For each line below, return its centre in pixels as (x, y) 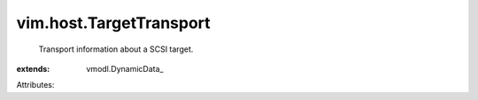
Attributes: (35, 85)
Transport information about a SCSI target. (116, 49)
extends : (33, 68)
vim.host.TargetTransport (114, 23)
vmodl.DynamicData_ (125, 68)
